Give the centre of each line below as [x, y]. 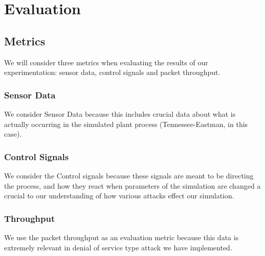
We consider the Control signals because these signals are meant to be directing [129, 175]
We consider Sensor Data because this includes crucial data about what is [120, 113]
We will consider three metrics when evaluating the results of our [106, 62]
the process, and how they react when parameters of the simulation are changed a [132, 185]
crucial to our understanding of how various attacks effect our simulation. [119, 196]
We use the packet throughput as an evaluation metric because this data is [122, 237]
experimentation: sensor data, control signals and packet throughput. [112, 72]
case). [13, 134]
